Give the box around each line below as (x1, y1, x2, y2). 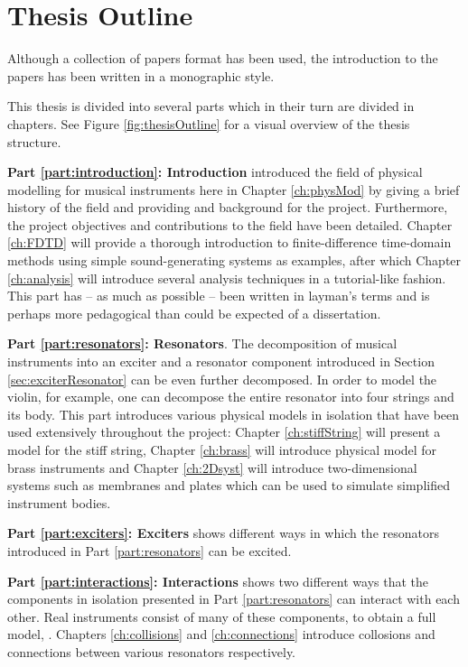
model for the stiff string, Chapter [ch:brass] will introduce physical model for (7, 440, 437, 459)
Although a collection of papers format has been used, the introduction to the (7, 49, 438, 68)
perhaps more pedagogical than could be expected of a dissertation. (7, 303, 381, 322)
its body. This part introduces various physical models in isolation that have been (7, 404, 460, 423)
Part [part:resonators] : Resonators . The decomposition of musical (7, 334, 398, 353)
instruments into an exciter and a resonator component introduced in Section (7, 352, 435, 371)
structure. (7, 132, 61, 151)
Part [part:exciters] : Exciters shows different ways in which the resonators (7, 523, 439, 542)
